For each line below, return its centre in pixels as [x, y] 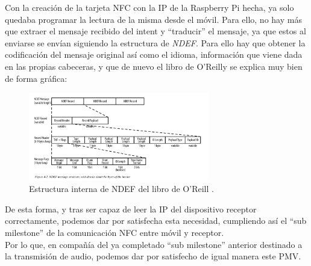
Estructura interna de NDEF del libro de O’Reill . [121, 189]
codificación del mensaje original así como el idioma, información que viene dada [154, 54]
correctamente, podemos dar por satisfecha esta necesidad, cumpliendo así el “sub [156, 221]
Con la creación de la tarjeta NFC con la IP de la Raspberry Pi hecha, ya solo [149, 7]
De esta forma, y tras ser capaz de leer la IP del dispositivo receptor [131, 209]
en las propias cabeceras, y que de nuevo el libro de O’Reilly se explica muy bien [154, 66]
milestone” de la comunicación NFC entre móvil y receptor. [115, 233]
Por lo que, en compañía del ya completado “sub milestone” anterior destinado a [154, 244]
